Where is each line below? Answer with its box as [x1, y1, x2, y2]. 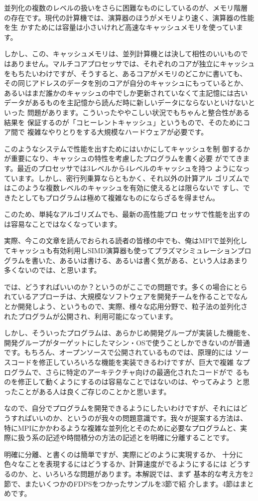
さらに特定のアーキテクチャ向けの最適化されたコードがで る [45, 366, 243, 377]
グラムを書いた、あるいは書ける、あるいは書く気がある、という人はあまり [4, 255, 248, 265]
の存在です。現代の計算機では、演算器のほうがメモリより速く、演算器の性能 [4, 12, 255, 22]
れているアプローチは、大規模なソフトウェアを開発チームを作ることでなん [4, 291, 248, 302]
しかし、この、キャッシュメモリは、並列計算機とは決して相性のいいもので [4, 48, 248, 59]
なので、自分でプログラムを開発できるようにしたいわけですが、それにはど [4, 403, 248, 413]
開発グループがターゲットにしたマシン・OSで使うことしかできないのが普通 [4, 337, 250, 347]
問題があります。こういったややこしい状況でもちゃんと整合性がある [27, 107, 250, 117]
